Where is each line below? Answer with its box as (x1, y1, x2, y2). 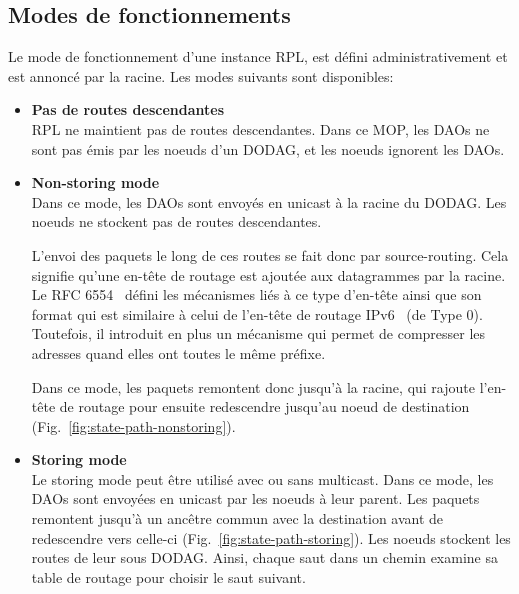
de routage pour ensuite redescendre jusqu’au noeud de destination (59, 396, 470, 417)
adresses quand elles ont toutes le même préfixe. (31, 342, 326, 363)
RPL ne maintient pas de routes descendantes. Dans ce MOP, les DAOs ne (31, 118, 490, 139)
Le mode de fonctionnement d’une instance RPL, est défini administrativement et (8, 46, 508, 67)
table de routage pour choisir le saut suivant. (31, 566, 306, 587)
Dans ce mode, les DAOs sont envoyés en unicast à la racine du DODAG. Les (31, 191, 507, 212)
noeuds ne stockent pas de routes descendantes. (31, 211, 322, 232)
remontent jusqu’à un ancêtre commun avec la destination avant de (31, 508, 444, 529)
